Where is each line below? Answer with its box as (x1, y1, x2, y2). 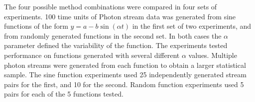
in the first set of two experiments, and (132, 21, 252, 31)
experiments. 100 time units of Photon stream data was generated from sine (4, 11, 236, 21)
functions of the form (4, 21, 68, 31)
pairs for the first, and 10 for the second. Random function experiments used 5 (4, 79, 244, 89)
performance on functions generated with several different (4, 50, 180, 60)
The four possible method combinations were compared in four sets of (4, 1, 217, 11)
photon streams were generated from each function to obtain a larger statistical (4, 59, 246, 70)
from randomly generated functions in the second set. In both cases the (4, 30, 222, 41)
